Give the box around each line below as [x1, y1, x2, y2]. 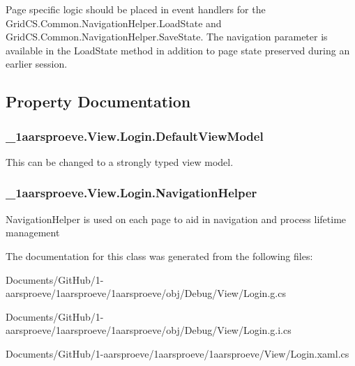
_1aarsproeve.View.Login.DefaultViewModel [6, 127, 264, 144]
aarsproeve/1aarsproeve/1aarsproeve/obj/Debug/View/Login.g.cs [6, 286, 286, 300]
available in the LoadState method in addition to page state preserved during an [6, 43, 350, 57]
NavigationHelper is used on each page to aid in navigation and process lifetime [6, 211, 347, 226]
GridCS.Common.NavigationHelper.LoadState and [6, 15, 222, 30]
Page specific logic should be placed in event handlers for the [6, 2, 266, 16]
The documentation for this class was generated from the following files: [6, 248, 313, 263]
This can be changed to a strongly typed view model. [6, 154, 234, 169]
